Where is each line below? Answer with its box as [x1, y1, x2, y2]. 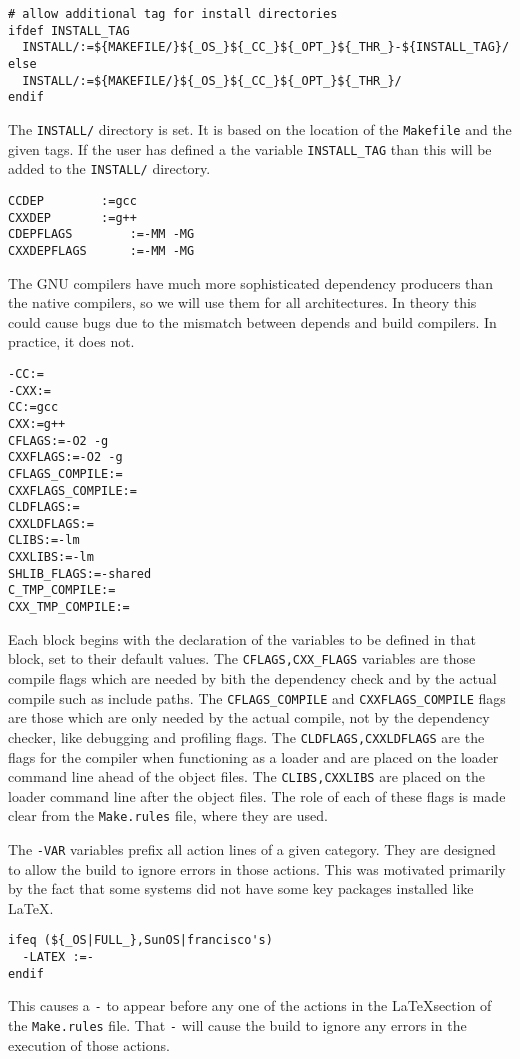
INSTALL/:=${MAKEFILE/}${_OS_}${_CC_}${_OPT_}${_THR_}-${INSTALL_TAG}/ [22, 40, 510, 55]
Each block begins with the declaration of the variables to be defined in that [8, 628, 476, 649]
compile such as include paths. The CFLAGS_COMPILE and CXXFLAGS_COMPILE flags [8, 687, 506, 708]
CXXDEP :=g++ [8, 210, 137, 225]
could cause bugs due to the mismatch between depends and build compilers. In [8, 311, 497, 332]
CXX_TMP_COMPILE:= [8, 600, 130, 615]
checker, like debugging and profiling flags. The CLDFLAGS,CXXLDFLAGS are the [8, 726, 485, 747]
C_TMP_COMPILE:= [8, 583, 116, 598]
